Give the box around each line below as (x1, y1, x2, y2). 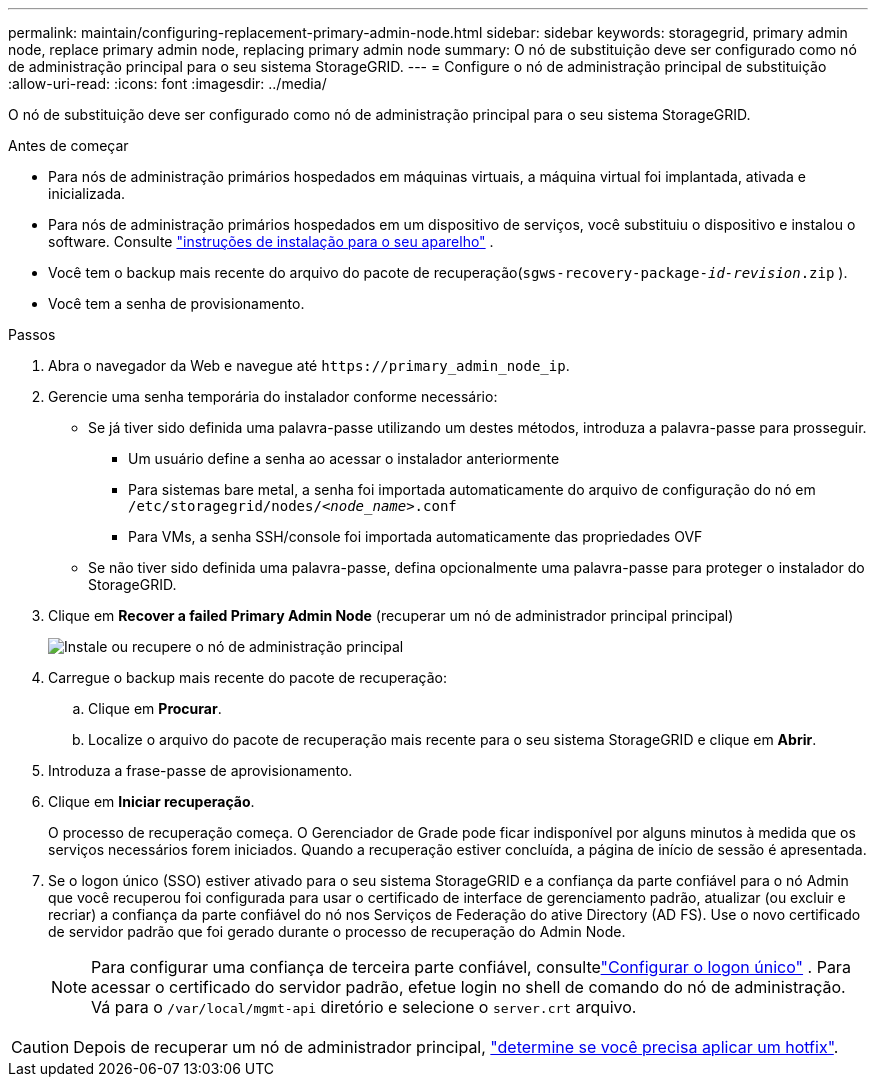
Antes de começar (8, 137, 129, 154)
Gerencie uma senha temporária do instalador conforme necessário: (48, 388, 498, 405)
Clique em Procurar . (88, 700, 222, 717)
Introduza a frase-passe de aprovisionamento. (48, 762, 353, 779)
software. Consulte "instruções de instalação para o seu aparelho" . (48, 233, 494, 250)
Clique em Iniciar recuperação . (48, 793, 255, 810)
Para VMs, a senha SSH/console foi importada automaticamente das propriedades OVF (128, 528, 703, 545)
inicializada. (48, 185, 126, 202)
